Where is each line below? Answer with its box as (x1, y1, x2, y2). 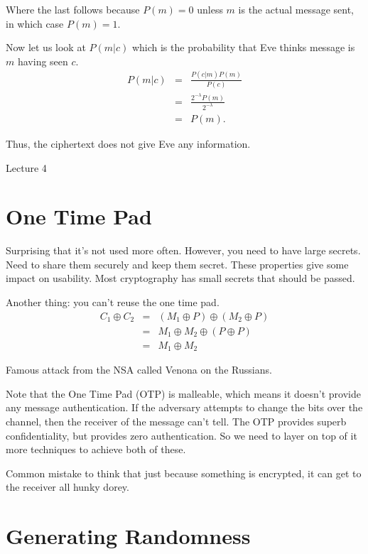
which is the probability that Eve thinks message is (131, 40, 355, 55)
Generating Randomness (6, 521, 251, 550)
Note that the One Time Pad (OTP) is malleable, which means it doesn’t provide (6, 386, 361, 401)
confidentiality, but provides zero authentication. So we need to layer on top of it (6, 428, 357, 442)
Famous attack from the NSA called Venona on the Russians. (6, 362, 272, 377)
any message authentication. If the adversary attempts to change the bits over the (6, 400, 363, 415)
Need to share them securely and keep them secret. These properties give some (6, 256, 349, 271)
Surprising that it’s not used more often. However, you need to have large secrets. (6, 243, 361, 258)
